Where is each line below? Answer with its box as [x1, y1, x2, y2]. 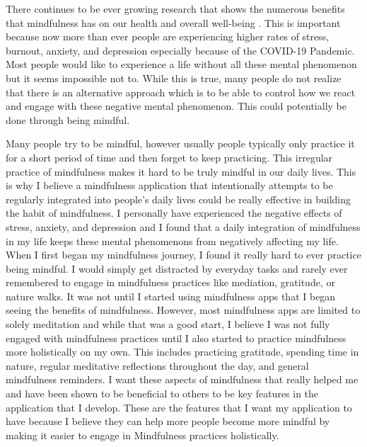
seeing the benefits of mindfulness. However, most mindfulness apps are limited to [6, 302, 361, 317]
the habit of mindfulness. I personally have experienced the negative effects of [6, 205, 342, 220]
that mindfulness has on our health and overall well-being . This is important [6, 15, 341, 30]
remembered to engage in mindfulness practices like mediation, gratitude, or [6, 275, 335, 290]
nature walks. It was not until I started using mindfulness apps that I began [6, 288, 336, 303]
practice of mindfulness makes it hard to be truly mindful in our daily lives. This [6, 164, 356, 179]
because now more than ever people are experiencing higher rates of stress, [6, 29, 330, 44]
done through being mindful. [6, 112, 130, 127]
